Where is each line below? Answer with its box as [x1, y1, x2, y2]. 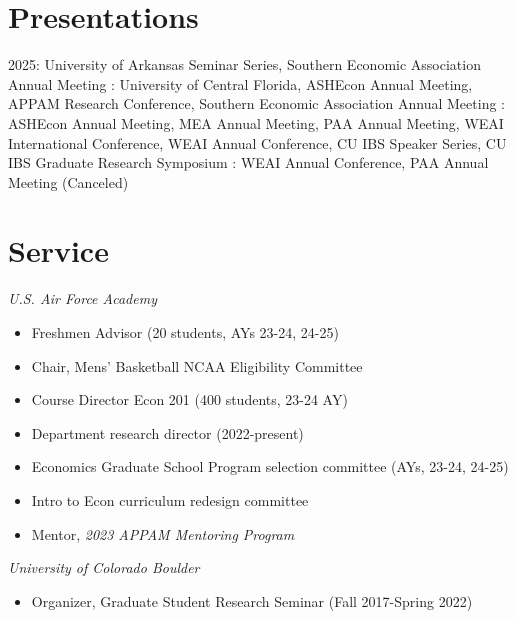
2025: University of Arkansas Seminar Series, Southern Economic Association [8, 54, 481, 75]
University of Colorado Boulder [8, 557, 200, 578]
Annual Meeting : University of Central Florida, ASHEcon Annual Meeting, [8, 73, 473, 94]
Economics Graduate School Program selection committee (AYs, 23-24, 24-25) [31, 456, 509, 477]
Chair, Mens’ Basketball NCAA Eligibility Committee [31, 355, 363, 376]
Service [8, 230, 109, 271]
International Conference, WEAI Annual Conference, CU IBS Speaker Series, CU [8, 132, 507, 153]
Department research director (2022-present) [31, 422, 304, 443]
